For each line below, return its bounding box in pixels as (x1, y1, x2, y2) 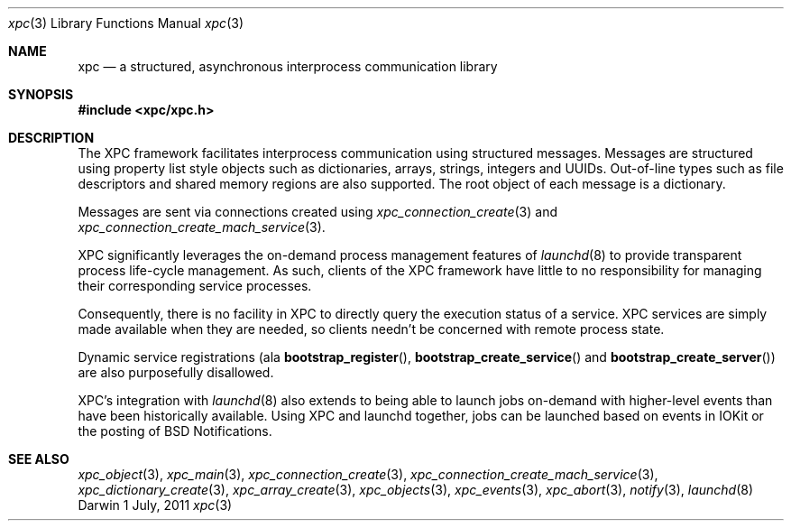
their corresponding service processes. (78, 278, 312, 293)
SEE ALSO (8, 451, 69, 467)
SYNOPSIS (8, 87, 74, 102)
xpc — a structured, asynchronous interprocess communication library (78, 59, 498, 74)
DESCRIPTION (8, 130, 95, 145)
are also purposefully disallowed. (78, 365, 274, 380)
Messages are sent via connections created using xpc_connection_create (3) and (78, 204, 557, 219)
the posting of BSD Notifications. (78, 423, 272, 439)
